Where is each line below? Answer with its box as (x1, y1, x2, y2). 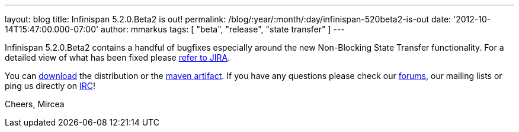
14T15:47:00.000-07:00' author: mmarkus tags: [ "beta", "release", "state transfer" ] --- (5, 24, 345, 34)
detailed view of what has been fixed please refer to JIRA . (5, 52, 230, 62)
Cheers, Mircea (5, 99, 65, 109)
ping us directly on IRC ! (5, 81, 96, 91)
